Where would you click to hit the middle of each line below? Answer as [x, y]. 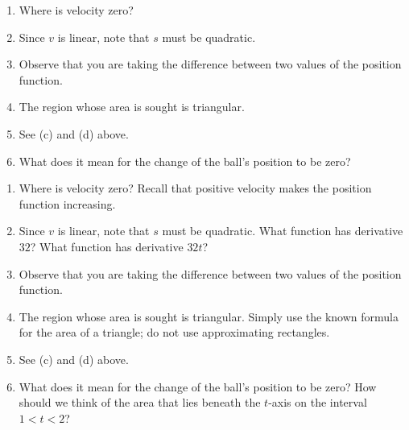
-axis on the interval [318, 402]
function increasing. [67, 203]
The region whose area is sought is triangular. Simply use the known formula [209, 316]
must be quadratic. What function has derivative [283, 231]
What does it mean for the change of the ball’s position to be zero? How [198, 386]
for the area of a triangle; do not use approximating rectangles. [174, 332]
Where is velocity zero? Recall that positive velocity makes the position [195, 188]
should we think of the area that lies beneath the [140, 402]
